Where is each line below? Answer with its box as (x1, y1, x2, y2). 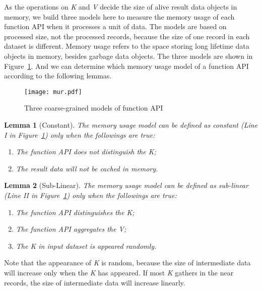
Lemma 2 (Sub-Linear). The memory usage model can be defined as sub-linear (4, 180, 248, 190)
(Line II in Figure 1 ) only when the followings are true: (4, 189, 177, 200)
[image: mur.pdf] (24, 88, 82, 95)
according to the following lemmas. (4, 70, 112, 81)
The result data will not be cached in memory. (16, 163, 158, 173)
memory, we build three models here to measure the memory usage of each (4, 11, 235, 22)
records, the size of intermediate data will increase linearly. (4, 277, 185, 287)
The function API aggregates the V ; (16, 224, 126, 234)
